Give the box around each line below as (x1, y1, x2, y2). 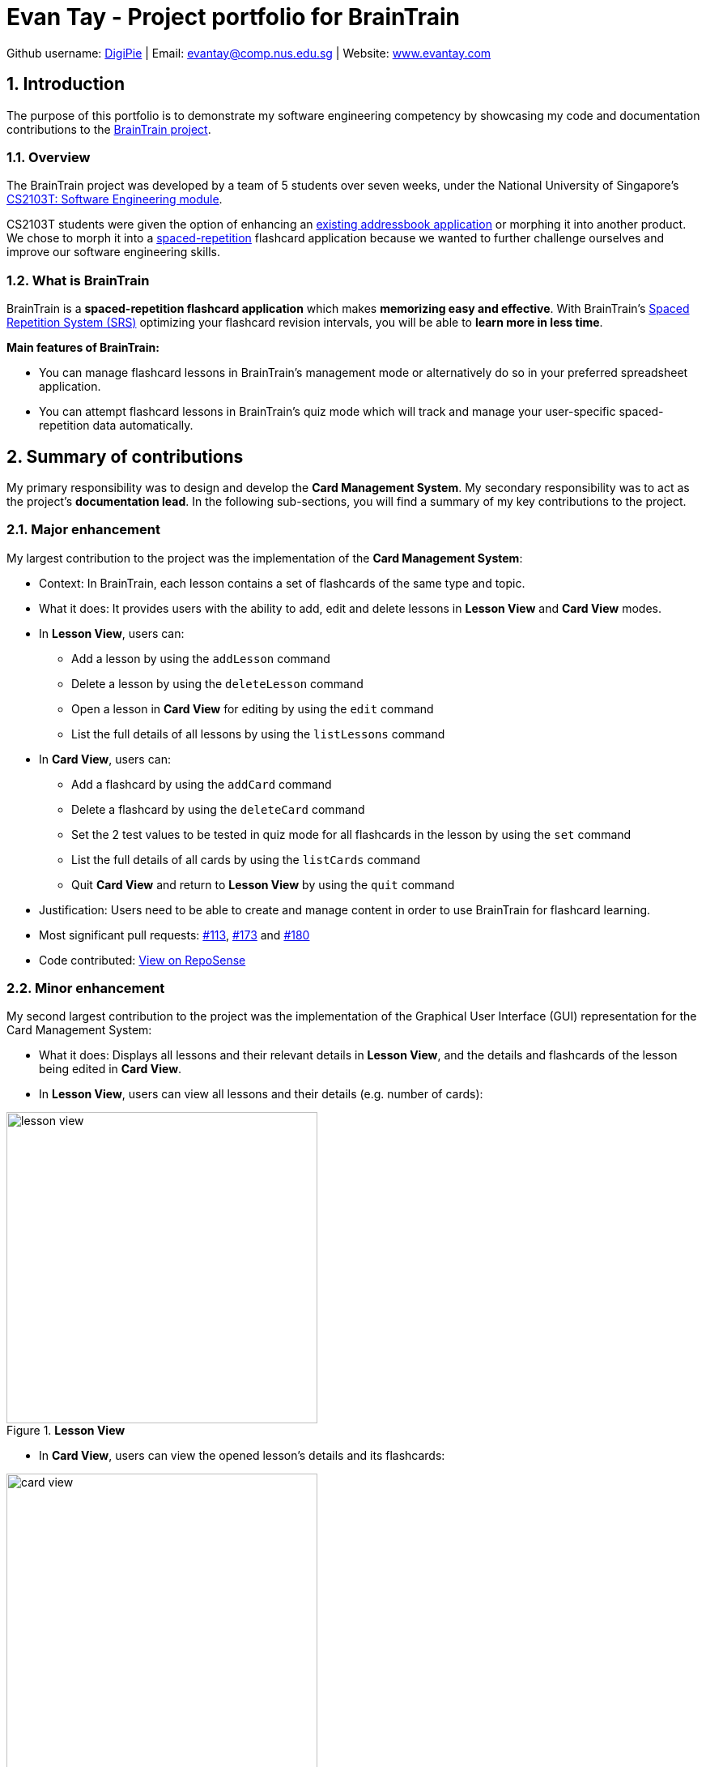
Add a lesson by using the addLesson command (71, 651, 330, 665)
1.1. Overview (6, 148, 91, 165)
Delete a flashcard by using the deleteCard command (71, 802, 365, 816)
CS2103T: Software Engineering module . (6, 192, 223, 207)
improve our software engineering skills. (6, 245, 220, 259)
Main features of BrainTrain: (6, 340, 159, 355)
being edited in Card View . (39, 1062, 182, 1076)
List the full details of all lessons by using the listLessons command (71, 726, 445, 741)
